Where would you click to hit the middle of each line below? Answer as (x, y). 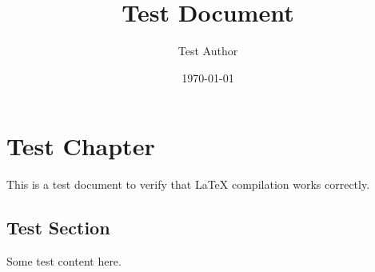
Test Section (58, 228)
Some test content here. (64, 261)
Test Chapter (81, 146)
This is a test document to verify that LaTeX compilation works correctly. (188, 184)
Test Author (208, 51)
